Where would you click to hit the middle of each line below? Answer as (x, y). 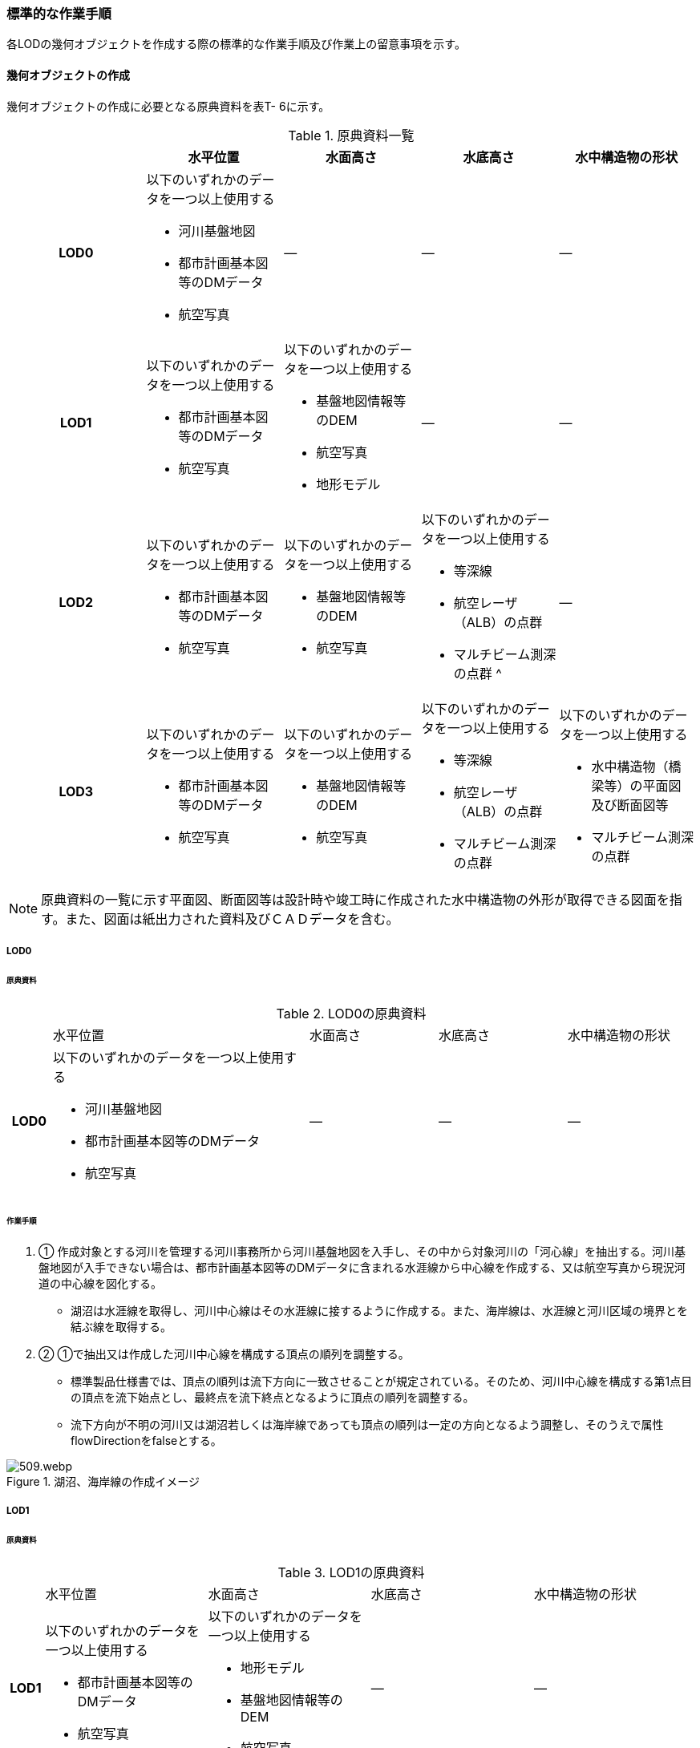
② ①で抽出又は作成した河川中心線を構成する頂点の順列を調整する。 (224, 1354)
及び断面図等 (630, 805)
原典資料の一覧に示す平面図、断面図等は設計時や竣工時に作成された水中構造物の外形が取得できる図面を (355, 899)
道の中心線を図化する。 (100, 1284)
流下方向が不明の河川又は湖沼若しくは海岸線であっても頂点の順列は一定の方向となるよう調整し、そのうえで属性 (367, 1425)
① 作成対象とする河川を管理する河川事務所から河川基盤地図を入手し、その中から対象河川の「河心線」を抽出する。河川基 (362, 1252)
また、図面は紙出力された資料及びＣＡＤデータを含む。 (232, 919)
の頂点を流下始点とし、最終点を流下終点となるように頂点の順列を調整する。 (273, 1398)
